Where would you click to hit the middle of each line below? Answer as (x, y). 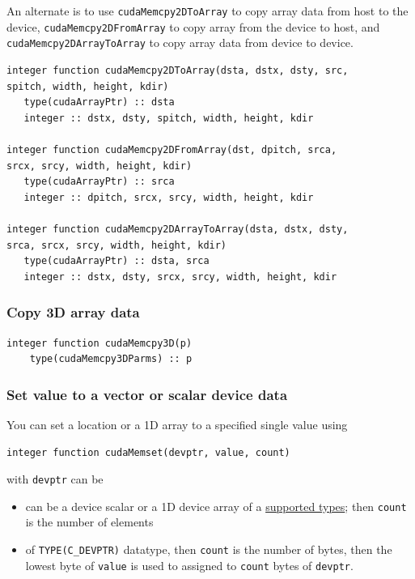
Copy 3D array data (73, 312)
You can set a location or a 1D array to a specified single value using (177, 424)
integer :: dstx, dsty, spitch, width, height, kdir (169, 118)
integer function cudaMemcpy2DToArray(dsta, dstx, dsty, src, (178, 70)
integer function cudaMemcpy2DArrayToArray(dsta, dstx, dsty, (178, 229)
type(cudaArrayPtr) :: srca (99, 182)
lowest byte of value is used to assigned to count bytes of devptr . (189, 565)
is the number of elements (89, 522)
